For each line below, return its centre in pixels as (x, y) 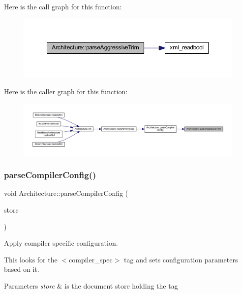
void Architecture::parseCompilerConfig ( (66, 193)
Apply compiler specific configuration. (61, 243)
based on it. (22, 269)
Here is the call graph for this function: (63, 6)
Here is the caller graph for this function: (66, 91)
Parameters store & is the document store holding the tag (91, 285)
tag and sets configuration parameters (181, 259)
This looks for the (31, 259)
